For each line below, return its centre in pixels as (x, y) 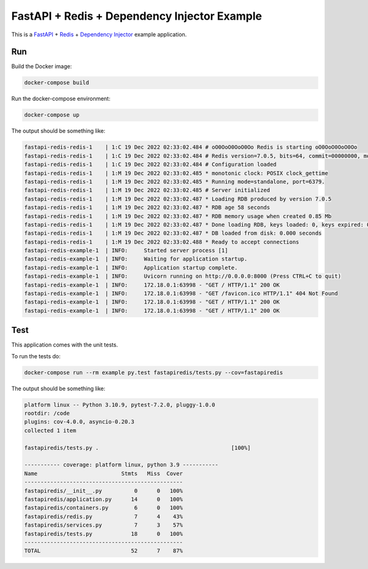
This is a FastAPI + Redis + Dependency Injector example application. (99, 34)
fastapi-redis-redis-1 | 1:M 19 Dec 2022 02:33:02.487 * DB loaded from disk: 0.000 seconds (173, 233)
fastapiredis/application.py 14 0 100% (104, 499)
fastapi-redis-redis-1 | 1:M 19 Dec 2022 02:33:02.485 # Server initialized (147, 190)
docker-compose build (57, 83)
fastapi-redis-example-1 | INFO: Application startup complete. (131, 268)
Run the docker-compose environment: (61, 99)
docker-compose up (52, 115)
